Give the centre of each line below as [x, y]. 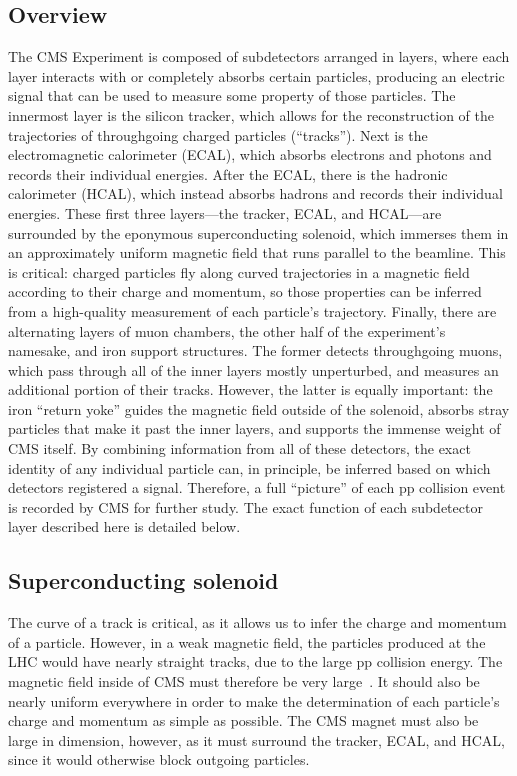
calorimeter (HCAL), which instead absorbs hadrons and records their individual [255, 193]
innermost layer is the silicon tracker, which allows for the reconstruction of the [251, 114]
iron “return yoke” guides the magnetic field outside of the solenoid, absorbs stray [259, 408]
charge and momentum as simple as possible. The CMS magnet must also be [243, 720]
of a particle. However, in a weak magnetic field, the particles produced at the [247, 641]
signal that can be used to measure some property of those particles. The [232, 95]
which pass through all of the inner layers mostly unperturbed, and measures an [253, 369]
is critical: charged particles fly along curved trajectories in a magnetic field [239, 271]
